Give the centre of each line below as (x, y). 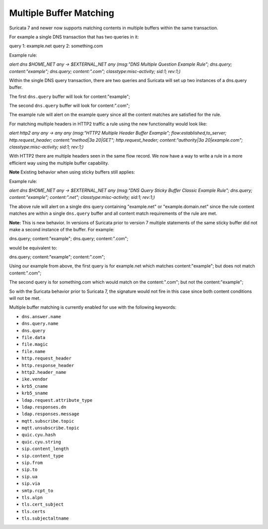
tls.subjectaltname (45, 519)
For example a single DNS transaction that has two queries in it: (74, 37)
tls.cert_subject (43, 504)
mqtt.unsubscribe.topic (50, 428)
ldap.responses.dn (44, 407)
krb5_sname (35, 393)
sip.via (31, 484)
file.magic (35, 345)
